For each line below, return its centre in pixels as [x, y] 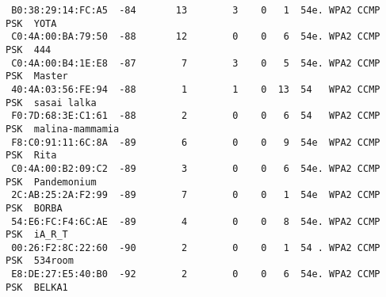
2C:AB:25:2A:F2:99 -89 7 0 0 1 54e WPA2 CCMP [196, 195]
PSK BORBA [34, 208]
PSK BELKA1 [37, 287]
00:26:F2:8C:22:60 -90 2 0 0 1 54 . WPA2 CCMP [196, 247]
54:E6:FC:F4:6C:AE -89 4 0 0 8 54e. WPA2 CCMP [196, 221]
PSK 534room [40, 261]
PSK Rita [31, 156]
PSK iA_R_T [37, 235]
